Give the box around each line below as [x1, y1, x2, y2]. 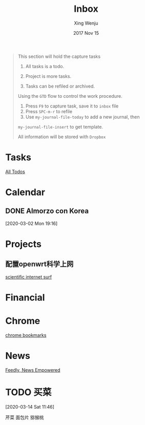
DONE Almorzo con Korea [5, 207, 89, 216]
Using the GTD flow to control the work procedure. [17, 93, 122, 99]
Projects [5, 239, 42, 250]
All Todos [5, 168, 26, 175]
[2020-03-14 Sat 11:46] [5, 403, 55, 410]
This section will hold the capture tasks [17, 53, 101, 59]
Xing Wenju [74, 20, 98, 26]
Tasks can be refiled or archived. [25, 83, 95, 89]
